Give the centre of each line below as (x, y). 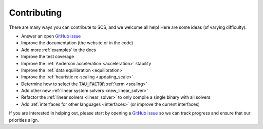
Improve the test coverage (47, 56)
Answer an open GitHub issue (51, 36)
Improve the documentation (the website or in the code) (77, 43)
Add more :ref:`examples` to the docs (59, 50)
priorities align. (24, 120)
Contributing (35, 13)
